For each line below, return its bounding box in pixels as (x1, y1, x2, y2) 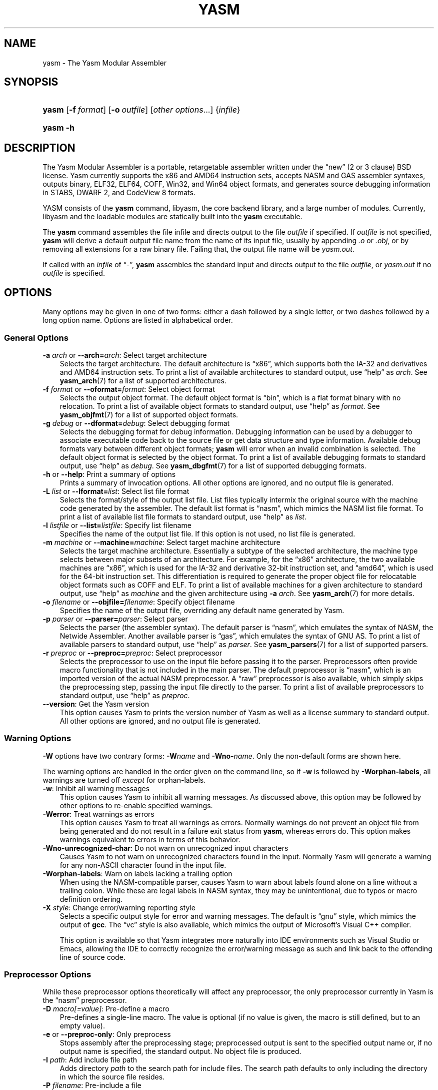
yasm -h (42, 123, 74, 133)
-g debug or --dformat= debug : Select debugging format (42, 418, 230, 427)
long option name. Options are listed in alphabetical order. (42, 316, 233, 325)
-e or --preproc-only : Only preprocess (42, 1030, 171, 1039)
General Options (4, 332, 68, 343)
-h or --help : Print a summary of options (42, 469, 176, 478)
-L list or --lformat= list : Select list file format (42, 486, 189, 495)
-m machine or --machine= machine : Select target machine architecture (42, 537, 280, 547)
